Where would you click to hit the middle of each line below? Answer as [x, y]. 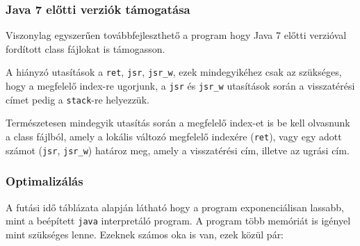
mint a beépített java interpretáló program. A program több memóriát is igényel [178, 221]
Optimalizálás [44, 181]
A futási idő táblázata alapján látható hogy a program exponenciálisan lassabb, [175, 207]
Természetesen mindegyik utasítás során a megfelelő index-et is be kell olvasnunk [178, 123]
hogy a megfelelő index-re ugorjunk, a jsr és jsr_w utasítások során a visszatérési [180, 86]
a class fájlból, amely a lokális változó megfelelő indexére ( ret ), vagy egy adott [174, 136]
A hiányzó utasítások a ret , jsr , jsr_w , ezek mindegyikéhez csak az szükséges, [174, 72]
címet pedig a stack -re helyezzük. [77, 99]
